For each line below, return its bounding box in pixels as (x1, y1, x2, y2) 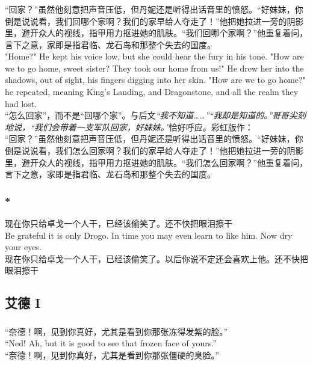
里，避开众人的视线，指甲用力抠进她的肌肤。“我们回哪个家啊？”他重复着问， (5, 26, 308, 39)
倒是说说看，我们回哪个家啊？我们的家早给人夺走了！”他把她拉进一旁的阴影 (5, 14, 304, 27)
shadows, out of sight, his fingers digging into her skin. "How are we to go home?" (5, 73, 306, 86)
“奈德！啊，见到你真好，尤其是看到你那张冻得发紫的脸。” (5, 325, 228, 337)
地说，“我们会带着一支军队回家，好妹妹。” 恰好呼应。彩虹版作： (5, 120, 253, 133)
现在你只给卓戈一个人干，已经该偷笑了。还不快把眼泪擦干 (5, 217, 232, 230)
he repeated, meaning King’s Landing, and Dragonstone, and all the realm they (5, 85, 299, 98)
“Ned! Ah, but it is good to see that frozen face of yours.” (5, 337, 217, 349)
